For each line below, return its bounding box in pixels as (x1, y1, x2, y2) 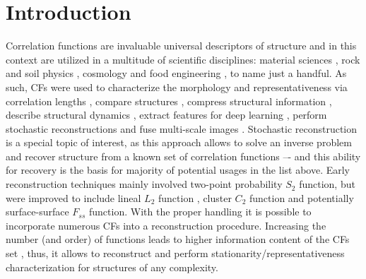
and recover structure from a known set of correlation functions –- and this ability (6, 148, 361, 163)
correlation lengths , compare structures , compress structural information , (6, 93, 332, 108)
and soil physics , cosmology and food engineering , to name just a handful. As (6, 66, 347, 81)
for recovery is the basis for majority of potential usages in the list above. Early (6, 162, 350, 177)
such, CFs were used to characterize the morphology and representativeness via (6, 79, 348, 94)
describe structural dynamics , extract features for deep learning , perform (6, 107, 327, 122)
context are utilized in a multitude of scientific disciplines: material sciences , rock (6, 52, 360, 66)
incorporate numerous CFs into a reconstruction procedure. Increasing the (6, 218, 326, 232)
